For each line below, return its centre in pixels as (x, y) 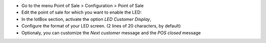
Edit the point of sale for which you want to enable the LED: (82, 13)
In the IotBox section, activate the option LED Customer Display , (86, 19)
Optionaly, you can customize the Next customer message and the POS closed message (111, 33)
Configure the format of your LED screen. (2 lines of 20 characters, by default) (101, 26)
